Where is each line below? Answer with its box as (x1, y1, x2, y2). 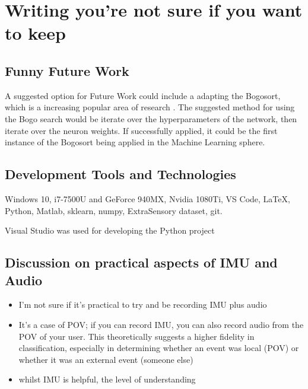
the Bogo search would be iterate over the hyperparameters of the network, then (5, 112, 297, 125)
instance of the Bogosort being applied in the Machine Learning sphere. (5, 136, 265, 148)
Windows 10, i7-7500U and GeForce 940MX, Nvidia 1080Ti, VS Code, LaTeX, (5, 192, 290, 205)
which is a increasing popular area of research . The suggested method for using (5, 101, 295, 113)
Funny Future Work (5, 61, 129, 79)
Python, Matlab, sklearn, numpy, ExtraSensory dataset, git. (5, 204, 223, 216)
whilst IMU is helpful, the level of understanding (18, 373, 196, 385)
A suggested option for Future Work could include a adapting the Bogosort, (5, 89, 281, 101)
